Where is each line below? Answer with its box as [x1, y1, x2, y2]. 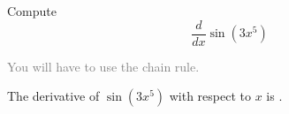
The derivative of [7, 87, 100, 105]
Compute [7, 2, 57, 19]
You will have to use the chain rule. [7, 57, 200, 75]
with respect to [169, 87, 251, 105]
